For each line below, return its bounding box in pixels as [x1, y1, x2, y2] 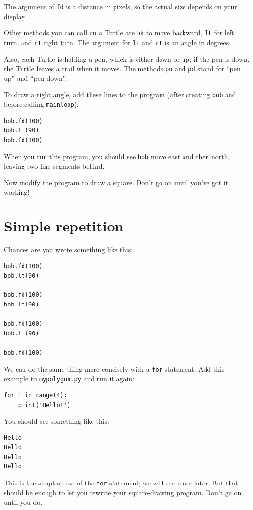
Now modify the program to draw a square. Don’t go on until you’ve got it [4, 177, 229, 187]
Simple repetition [4, 216, 124, 236]
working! [4, 187, 30, 197]
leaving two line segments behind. [4, 161, 105, 171]
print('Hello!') [18, 401, 71, 408]
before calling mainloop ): [4, 99, 79, 109]
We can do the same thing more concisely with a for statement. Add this [4, 363, 225, 374]
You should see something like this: [4, 416, 109, 426]
